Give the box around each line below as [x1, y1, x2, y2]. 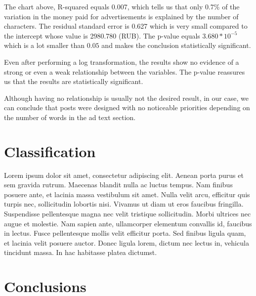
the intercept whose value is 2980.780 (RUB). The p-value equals [4, 30, 200, 41]
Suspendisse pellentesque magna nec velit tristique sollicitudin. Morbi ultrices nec [4, 209, 251, 219]
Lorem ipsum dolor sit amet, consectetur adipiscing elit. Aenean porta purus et [4, 169, 244, 180]
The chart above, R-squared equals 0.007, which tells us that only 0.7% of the [4, 1, 240, 11]
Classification [4, 141, 96, 161]
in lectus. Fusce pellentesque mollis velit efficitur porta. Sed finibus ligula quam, [4, 228, 246, 238]
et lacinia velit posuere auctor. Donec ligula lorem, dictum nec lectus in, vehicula [4, 237, 249, 248]
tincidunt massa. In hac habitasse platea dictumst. [4, 247, 157, 257]
